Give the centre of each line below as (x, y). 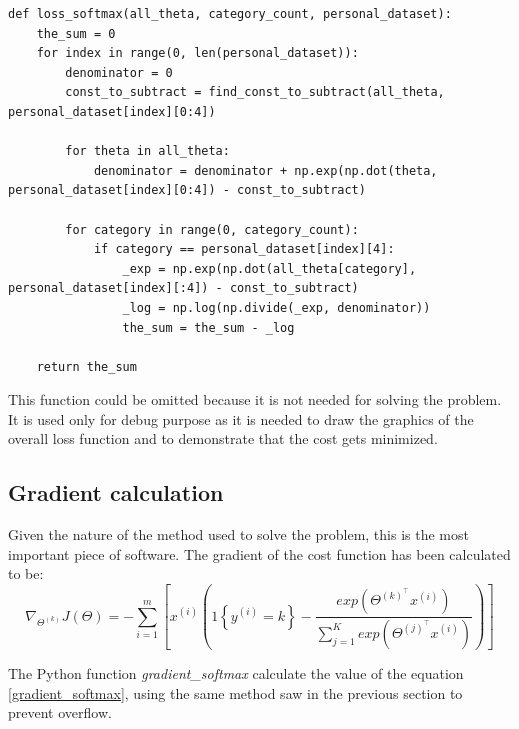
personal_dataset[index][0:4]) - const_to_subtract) (187, 190)
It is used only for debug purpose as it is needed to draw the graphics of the (241, 418)
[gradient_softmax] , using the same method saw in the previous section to (235, 692)
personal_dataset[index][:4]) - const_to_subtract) (183, 288)
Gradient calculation (116, 492)
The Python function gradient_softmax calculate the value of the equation (236, 672)
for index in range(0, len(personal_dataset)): (197, 53)
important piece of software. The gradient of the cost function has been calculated (259, 553)
